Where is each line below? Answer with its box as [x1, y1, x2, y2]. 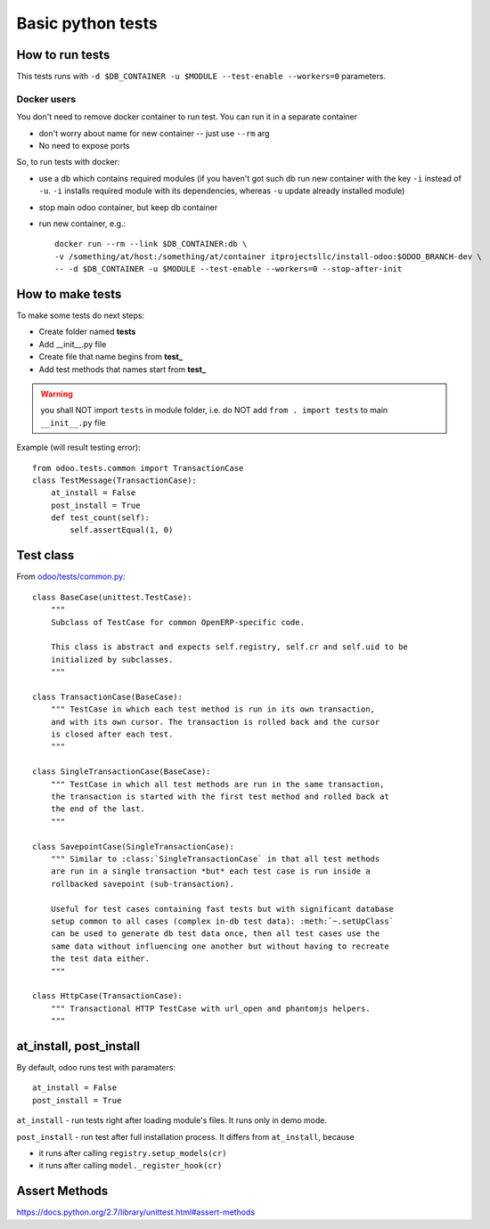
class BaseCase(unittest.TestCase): [32, 592, 192, 602]
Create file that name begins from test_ [38, 352, 183, 362]
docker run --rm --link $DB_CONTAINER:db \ [54, 239, 248, 249]
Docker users [16, 93, 76, 105]
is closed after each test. [50, 729, 174, 739]
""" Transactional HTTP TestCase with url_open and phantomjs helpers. [50, 1003, 371, 1013]
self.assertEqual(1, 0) [69, 525, 174, 535]
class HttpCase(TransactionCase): [32, 991, 183, 1001]
